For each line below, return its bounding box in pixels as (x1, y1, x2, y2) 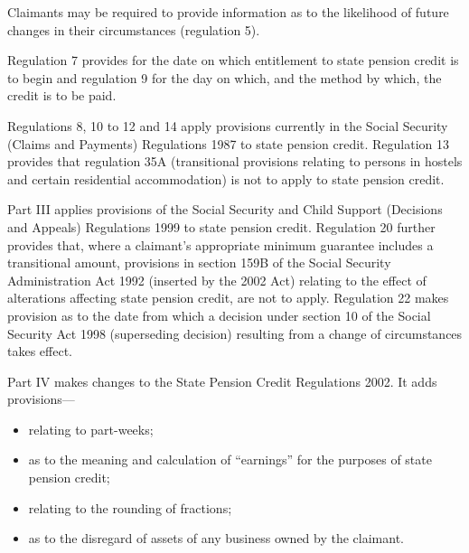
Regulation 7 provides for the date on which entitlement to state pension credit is (7, 51, 459, 70)
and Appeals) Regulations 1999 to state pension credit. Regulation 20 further (7, 217, 436, 236)
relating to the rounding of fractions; (28, 498, 232, 517)
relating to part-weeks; (28, 419, 154, 438)
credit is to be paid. (7, 86, 117, 105)
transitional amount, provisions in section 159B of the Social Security (7, 253, 391, 272)
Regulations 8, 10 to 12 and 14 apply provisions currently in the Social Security (7, 116, 448, 135)
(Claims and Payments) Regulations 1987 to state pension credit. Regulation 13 (7, 134, 450, 153)
